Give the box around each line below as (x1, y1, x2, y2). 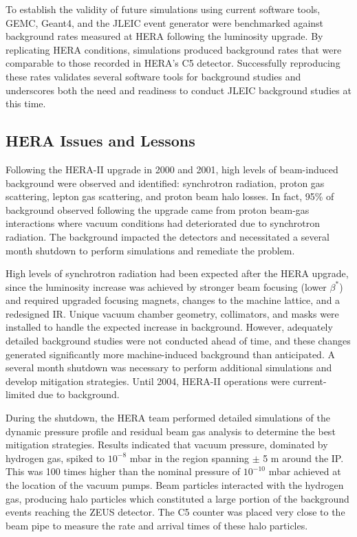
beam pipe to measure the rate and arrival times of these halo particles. (6, 518, 308, 532)
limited (6, 387, 35, 402)
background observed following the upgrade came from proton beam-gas (6, 202, 310, 217)
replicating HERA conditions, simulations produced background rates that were (6, 42, 342, 56)
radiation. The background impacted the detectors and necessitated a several (6, 229, 330, 243)
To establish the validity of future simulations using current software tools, (6, 2, 321, 16)
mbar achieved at (268, 464, 341, 479)
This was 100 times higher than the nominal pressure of (6, 464, 241, 479)
